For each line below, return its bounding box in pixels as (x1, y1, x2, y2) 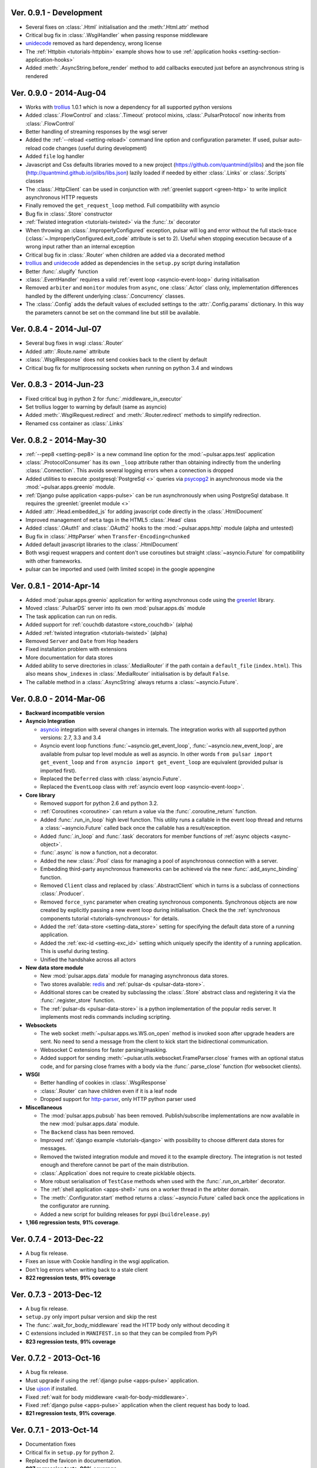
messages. (40, 1145, 67, 1152)
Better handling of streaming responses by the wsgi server (25, 128, 168, 135)
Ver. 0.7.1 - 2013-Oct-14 (11, 1425, 99, 1435)
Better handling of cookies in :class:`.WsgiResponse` (40, 1079, 167, 1086)
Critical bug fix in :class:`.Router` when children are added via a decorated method (25, 251, 225, 258)
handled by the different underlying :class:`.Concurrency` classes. (25, 292, 185, 299)
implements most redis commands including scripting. (40, 1014, 171, 1021)
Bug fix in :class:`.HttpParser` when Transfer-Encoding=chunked (25, 533, 190, 540)
